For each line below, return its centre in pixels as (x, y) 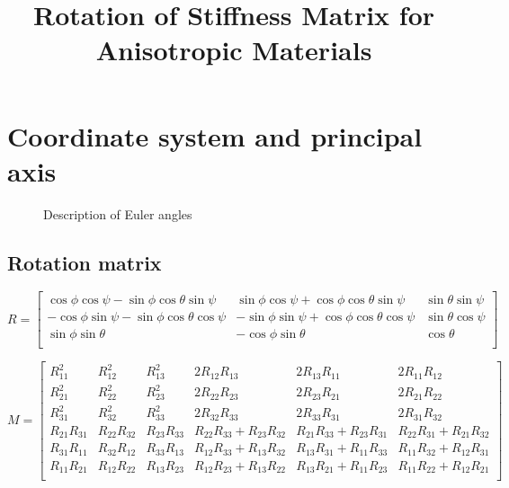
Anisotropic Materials (234, 50)
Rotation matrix (85, 262)
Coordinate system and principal (215, 135)
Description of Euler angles (118, 213)
